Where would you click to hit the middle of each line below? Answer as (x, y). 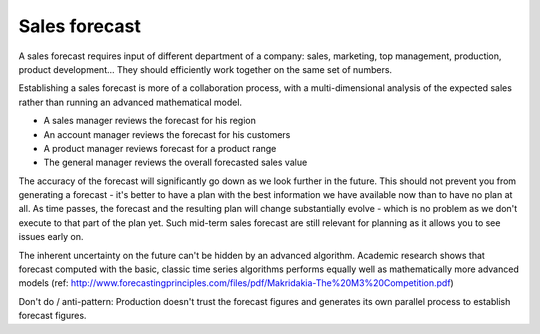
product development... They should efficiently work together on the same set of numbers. (205, 69)
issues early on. (51, 237)
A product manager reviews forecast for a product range (160, 148)
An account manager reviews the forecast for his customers (167, 134)
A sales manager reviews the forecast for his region (150, 121)
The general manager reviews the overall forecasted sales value (175, 162)
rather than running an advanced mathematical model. (130, 102)
